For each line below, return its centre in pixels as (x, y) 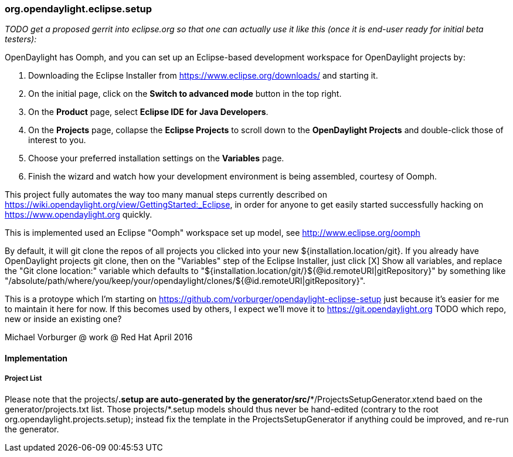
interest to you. (57, 140)
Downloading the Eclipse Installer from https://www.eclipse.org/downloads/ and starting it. (203, 76)
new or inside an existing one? (63, 319)
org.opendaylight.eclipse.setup (78, 9)
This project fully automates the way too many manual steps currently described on (166, 195)
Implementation (36, 358)
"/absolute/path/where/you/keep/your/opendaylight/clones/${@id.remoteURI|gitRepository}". (185, 281)
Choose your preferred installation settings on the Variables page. (156, 158)
